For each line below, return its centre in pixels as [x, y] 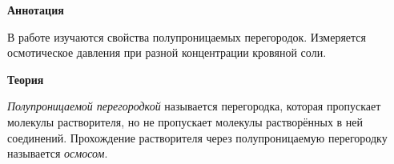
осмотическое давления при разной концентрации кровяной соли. [167, 52]
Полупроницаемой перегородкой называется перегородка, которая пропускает [194, 106]
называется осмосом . [58, 153]
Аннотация [36, 10]
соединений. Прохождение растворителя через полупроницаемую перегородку [197, 137]
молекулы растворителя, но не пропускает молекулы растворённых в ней [185, 121]
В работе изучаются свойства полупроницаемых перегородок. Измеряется [187, 36]
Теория [26, 79]
